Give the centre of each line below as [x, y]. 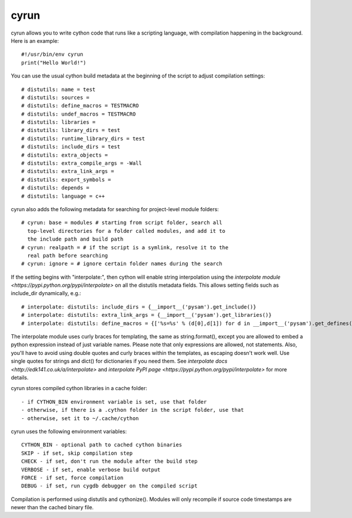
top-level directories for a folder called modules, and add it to [126, 231]
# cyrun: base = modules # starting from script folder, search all [122, 223]
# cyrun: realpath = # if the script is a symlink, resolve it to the [125, 247]
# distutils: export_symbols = [66, 180]
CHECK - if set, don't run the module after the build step [109, 461]
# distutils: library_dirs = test [71, 130]
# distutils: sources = [55, 97]
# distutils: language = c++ [63, 196]
